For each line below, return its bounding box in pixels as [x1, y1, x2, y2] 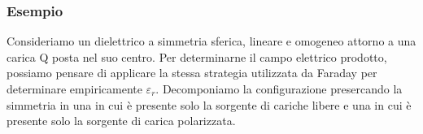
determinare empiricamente [7, 80, 142, 97]
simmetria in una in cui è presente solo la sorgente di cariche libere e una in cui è [7, 96, 412, 113]
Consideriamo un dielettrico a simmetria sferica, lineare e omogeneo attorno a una [7, 32, 416, 50]
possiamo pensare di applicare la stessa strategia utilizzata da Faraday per [7, 64, 377, 81]
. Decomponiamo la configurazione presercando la [155, 80, 403, 97]
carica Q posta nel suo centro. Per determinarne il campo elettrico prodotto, [7, 48, 387, 65]
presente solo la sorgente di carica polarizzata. [7, 112, 236, 129]
